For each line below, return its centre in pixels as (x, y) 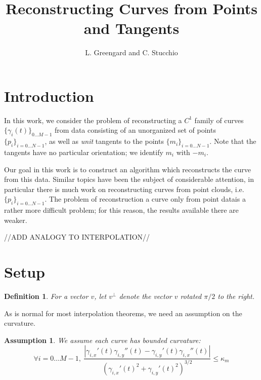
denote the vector (145, 296)
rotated (191, 296)
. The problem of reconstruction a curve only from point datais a (145, 199)
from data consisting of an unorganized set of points (135, 130)
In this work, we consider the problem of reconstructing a (93, 120)
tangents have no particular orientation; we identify (84, 152)
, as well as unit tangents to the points (104, 141)
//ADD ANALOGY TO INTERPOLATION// (77, 237)
